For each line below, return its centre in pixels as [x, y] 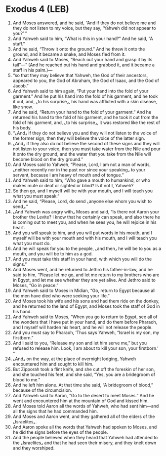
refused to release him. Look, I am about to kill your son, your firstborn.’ [85, 348]
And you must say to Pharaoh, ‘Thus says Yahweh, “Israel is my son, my [86, 332]
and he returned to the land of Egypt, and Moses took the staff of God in [86, 306]
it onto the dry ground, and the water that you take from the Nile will [82, 154]
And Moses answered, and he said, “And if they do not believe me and [84, 23]
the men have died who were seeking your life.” [61, 295]
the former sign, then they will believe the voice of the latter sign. [79, 138]
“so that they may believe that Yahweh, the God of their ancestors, [80, 75]
